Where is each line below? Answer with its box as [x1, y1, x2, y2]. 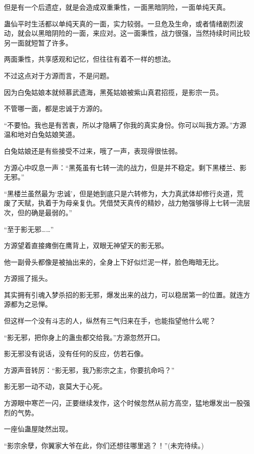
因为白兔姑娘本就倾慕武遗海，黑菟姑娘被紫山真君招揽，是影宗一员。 [4, 87, 223, 97]
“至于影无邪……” [4, 224, 54, 234]
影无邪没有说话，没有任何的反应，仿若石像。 [4, 348, 148, 359]
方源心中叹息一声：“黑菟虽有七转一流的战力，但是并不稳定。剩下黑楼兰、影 [4, 162, 247, 172]
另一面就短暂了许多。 [4, 37, 72, 47]
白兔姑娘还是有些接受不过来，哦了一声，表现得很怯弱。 [4, 145, 182, 156]
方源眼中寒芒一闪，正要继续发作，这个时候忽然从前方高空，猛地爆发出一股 [4, 398, 243, 408]
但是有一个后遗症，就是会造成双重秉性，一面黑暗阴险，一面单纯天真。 [4, 2, 230, 12]
